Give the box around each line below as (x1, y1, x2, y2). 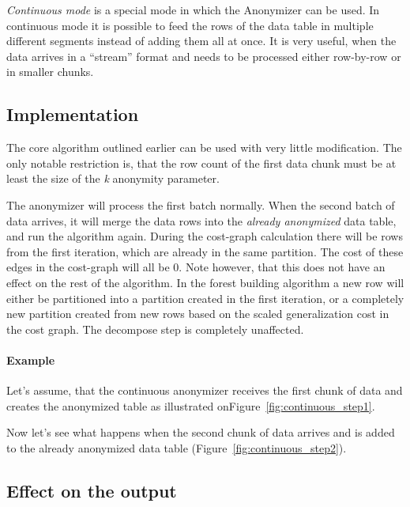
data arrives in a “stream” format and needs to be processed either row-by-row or (6, 47, 401, 64)
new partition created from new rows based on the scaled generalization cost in (6, 305, 389, 322)
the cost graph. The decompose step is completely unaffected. (6, 320, 304, 337)
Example (6, 351, 55, 368)
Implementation (6, 102, 139, 127)
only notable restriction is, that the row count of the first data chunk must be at (6, 154, 397, 171)
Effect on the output (6, 478, 177, 502)
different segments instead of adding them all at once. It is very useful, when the (6, 32, 397, 49)
